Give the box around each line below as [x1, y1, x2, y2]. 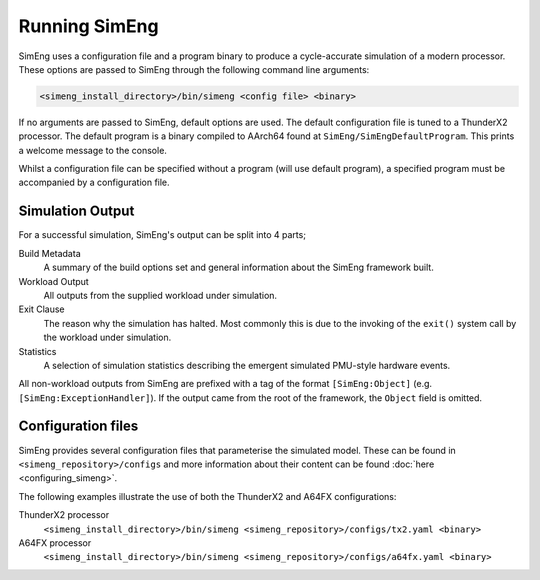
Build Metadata [18, 247, 81, 259]
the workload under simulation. [43, 331, 172, 344]
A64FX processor [18, 536, 92, 549]
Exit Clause [18, 303, 65, 315]
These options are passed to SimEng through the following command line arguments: [18, 63, 370, 75]
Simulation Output [18, 203, 135, 220]
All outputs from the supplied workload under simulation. [43, 289, 278, 301]
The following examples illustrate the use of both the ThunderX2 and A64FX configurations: [18, 490, 397, 502]
